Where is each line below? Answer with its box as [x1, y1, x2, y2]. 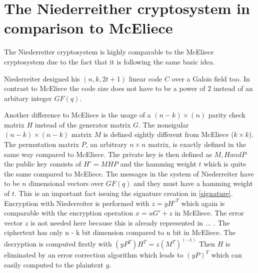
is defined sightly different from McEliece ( [103, 129, 234, 139]
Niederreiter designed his [4, 73, 80, 83]
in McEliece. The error [174, 207, 244, 218]
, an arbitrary [85, 139, 127, 149]
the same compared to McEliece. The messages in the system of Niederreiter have [4, 168, 254, 178]
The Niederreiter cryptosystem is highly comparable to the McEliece [4, 46, 214, 57]
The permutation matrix [4, 139, 79, 149]
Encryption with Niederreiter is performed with [4, 197, 149, 208]
